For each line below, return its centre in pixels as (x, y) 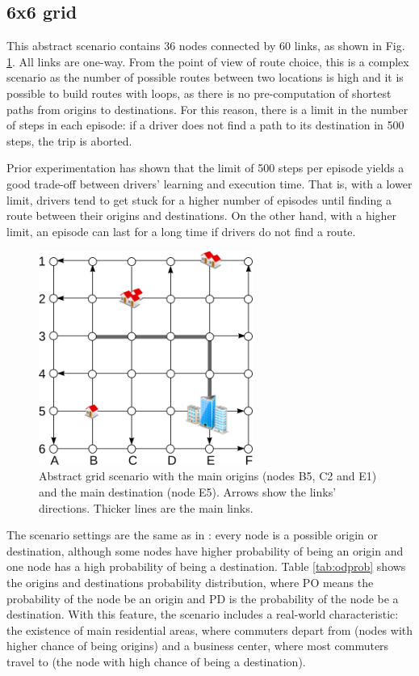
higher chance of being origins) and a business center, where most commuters (198, 646)
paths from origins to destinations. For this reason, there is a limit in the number (207, 109)
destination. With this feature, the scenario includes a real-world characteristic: (203, 614)
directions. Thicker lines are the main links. (146, 507)
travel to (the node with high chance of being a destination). (156, 662)
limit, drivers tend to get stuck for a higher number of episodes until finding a (199, 199)
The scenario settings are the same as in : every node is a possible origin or (193, 535)
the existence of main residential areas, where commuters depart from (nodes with (210, 630)
